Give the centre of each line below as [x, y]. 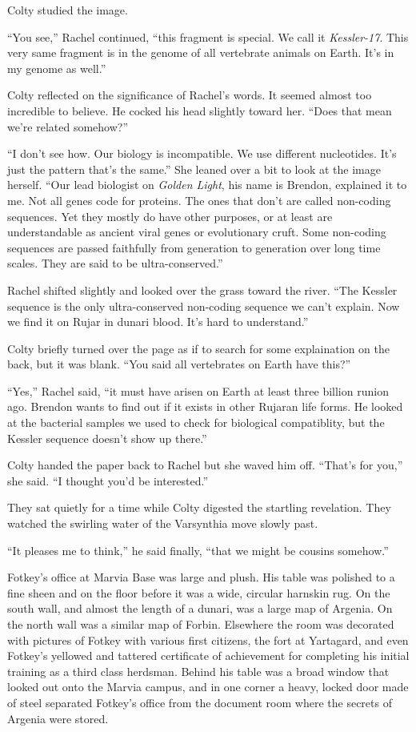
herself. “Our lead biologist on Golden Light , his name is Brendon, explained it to [207, 185]
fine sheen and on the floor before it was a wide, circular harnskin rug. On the [199, 592]
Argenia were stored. [58, 718]
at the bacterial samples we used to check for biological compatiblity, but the [196, 422]
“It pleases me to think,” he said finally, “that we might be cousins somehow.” [198, 550]
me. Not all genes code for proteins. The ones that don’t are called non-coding [199, 200]
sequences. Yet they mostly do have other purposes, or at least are [170, 216]
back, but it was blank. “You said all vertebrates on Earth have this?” [179, 364]
